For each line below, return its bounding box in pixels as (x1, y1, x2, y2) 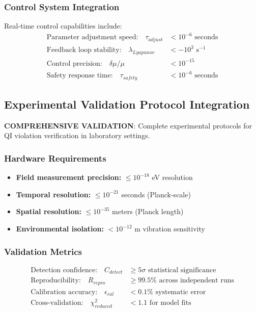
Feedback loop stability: (46, 46, 122, 54)
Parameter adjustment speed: (46, 34, 138, 41)
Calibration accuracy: (31, 288, 98, 296)
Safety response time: (46, 72, 113, 80)
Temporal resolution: (16, 189, 91, 199)
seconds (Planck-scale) (121, 189, 191, 199)
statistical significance (148, 266, 216, 274)
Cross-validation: (31, 299, 83, 307)
